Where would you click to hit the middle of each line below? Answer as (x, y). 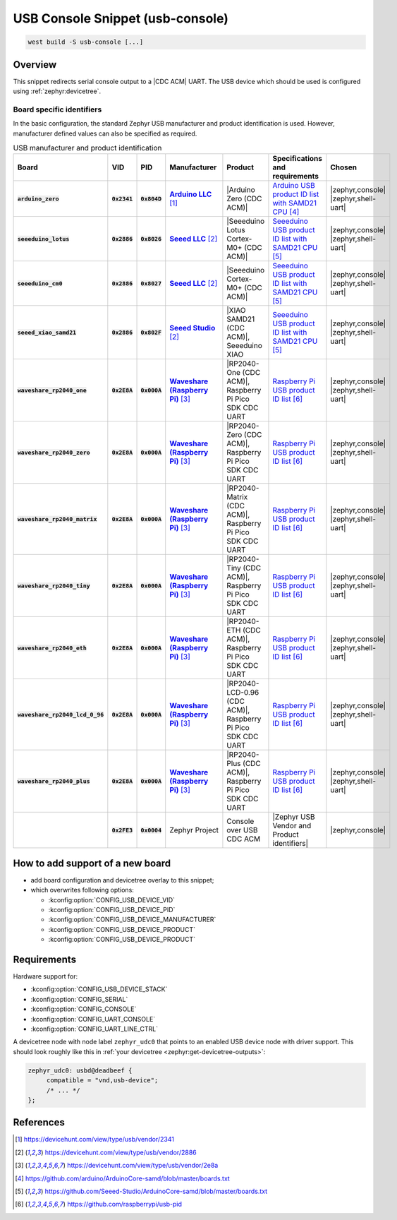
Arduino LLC (191, 194)
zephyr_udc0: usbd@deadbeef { (80, 1070)
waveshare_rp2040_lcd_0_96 (61, 714)
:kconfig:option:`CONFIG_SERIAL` (79, 999)
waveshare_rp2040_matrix (57, 519)
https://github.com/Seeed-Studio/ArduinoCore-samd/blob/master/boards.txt (156, 1191)
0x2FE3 (122, 830)
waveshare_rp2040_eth (52, 648)
